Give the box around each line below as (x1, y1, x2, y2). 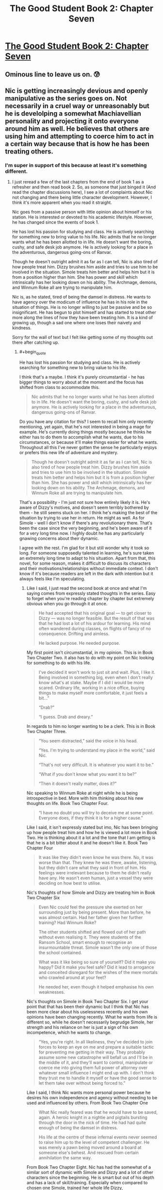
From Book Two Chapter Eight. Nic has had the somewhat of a (26, 1164, 151, 1170)
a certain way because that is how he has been (5, 139, 149, 148)
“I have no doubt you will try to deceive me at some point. (38, 810, 154, 816)
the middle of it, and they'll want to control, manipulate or (38, 1059, 153, 1066)
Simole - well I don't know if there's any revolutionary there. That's (19, 520, 153, 526)
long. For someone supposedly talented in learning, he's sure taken (19, 550, 154, 556)
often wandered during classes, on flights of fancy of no (38, 626, 151, 632)
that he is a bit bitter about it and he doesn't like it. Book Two (26, 840, 148, 846)
